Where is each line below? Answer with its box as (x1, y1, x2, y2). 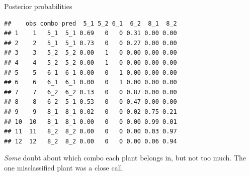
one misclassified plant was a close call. (4, 162, 124, 172)
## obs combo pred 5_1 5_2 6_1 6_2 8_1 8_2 (4, 20, 177, 27)
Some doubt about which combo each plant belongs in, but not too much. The (4, 152, 246, 163)
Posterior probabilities (4, 1, 72, 11)
